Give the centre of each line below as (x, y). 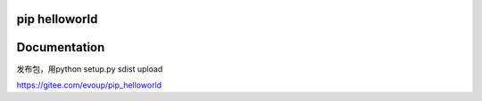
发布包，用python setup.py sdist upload (90, 69)
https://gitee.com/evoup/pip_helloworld (89, 85)
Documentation (61, 47)
